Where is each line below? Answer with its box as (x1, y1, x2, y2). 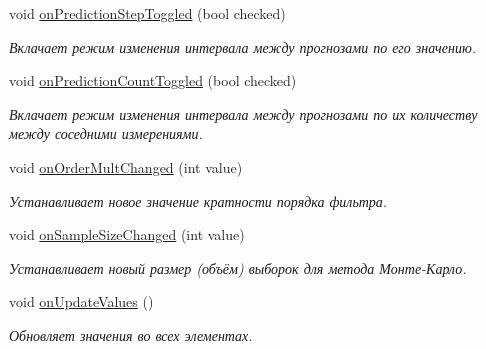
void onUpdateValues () (9, 291, 154, 312)
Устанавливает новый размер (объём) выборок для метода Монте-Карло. (9, 257, 467, 278)
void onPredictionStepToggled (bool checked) (9, 3, 286, 23)
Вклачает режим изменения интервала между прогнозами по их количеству (9, 103, 478, 124)
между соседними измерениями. (9, 123, 203, 144)
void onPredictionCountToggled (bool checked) (9, 70, 297, 91)
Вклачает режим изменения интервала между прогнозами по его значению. (9, 36, 477, 57)
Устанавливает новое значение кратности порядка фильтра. (9, 190, 388, 211)
